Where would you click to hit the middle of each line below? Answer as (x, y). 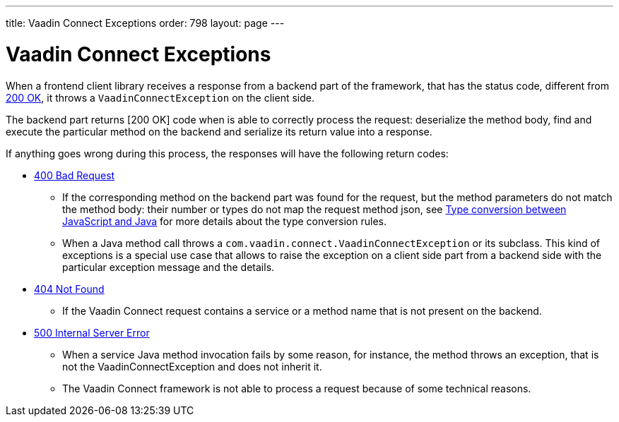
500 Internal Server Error (92, 332)
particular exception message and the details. (169, 267)
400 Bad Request (75, 175)
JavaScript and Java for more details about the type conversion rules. (224, 221)
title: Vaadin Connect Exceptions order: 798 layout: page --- (145, 23)
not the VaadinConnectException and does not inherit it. (192, 366)
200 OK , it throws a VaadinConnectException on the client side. (160, 97)
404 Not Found (69, 289)
